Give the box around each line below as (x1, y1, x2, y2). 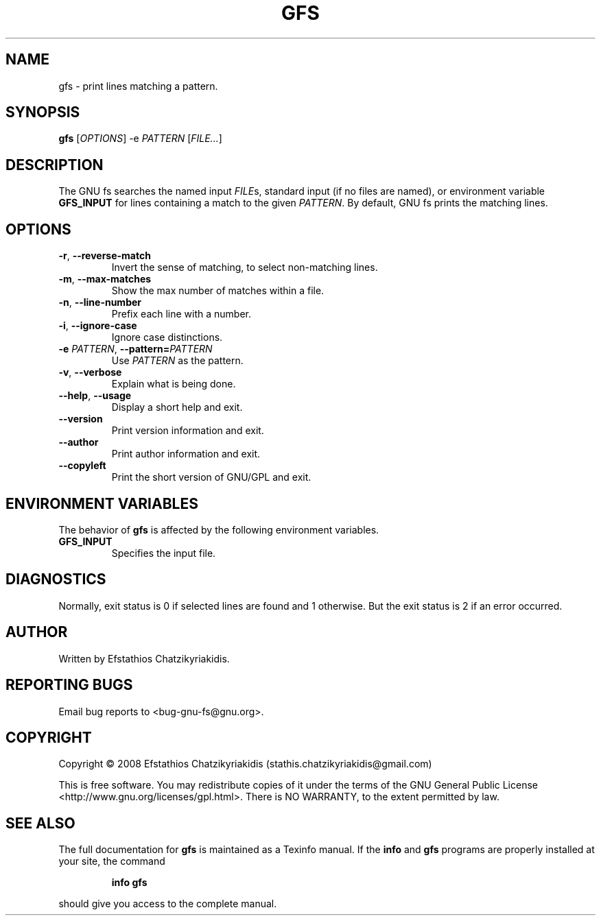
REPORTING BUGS (5, 676, 133, 694)
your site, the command (58, 855, 165, 868)
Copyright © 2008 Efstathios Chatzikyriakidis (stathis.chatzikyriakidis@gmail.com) (58, 758, 432, 770)
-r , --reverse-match (58, 250, 151, 262)
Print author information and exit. (111, 448, 261, 460)
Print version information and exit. (111, 424, 264, 437)
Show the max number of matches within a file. (111, 285, 325, 297)
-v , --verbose (58, 366, 122, 379)
